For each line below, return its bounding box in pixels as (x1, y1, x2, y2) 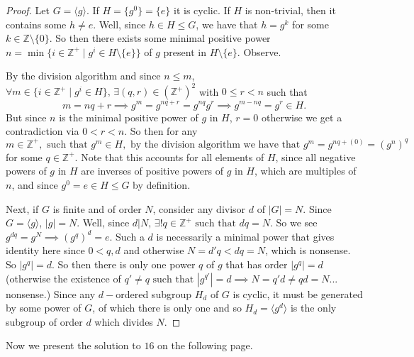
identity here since (6, 243, 85, 258)
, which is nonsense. (264, 243, 351, 258)
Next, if (6, 201, 39, 216)
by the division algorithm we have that (130, 139, 301, 150)
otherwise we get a (261, 109, 342, 124)
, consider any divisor (152, 201, 246, 216)
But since (6, 109, 47, 124)
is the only (290, 300, 337, 315)
